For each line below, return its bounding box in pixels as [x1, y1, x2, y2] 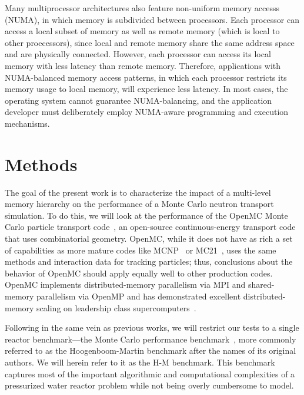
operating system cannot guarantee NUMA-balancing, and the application [5, 94, 272, 106]
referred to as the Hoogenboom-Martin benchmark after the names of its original [5, 344, 296, 357]
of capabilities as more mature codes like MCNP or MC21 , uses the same [5, 243, 276, 256]
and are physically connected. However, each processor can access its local [5, 48, 271, 60]
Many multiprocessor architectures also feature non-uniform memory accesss [5, 2, 280, 14]
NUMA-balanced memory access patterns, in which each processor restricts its [5, 71, 287, 83]
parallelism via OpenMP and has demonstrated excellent [36, 290, 241, 302]
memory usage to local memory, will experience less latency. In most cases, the [5, 83, 288, 95]
